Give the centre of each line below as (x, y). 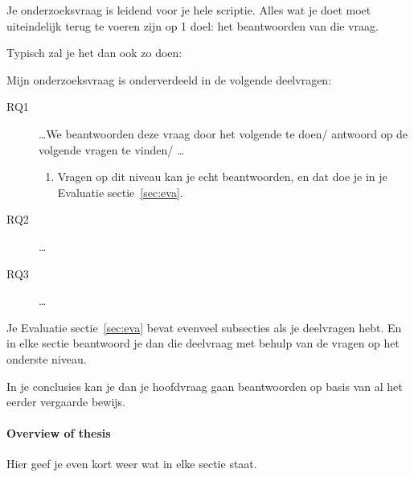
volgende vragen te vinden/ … (112, 149)
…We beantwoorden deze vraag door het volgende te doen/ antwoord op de (223, 133)
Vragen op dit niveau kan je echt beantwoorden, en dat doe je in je (222, 177)
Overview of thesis (59, 433)
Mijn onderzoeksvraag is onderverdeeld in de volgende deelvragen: (169, 79)
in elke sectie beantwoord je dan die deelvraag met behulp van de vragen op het (203, 343)
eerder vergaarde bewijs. (66, 402)
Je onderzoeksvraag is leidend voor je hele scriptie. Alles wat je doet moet (189, 10)
